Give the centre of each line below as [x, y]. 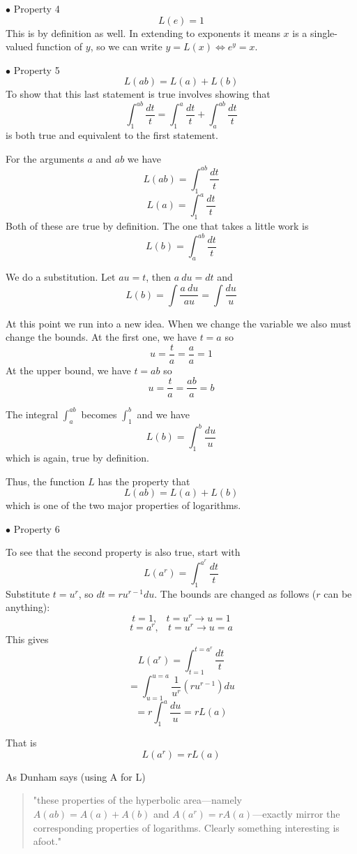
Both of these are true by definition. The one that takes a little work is [157, 226]
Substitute [28, 593]
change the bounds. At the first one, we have [101, 337]
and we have [163, 414]
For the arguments [45, 158]
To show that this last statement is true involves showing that [138, 94]
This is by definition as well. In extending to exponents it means [143, 32]
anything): [28, 607]
